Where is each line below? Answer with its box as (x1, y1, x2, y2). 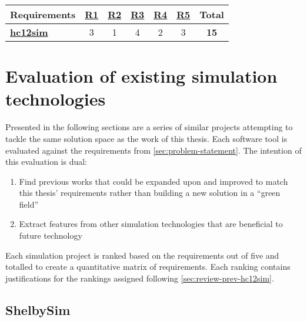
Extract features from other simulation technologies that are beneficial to (19, 218, 283, 230)
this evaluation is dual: (5, 155, 88, 168)
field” (19, 198, 39, 210)
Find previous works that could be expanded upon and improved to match (19, 175, 288, 187)
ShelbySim (5, 300, 71, 318)
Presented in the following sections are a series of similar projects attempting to (5, 121, 293, 133)
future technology (19, 229, 82, 242)
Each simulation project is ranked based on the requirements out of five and (5, 249, 279, 261)
